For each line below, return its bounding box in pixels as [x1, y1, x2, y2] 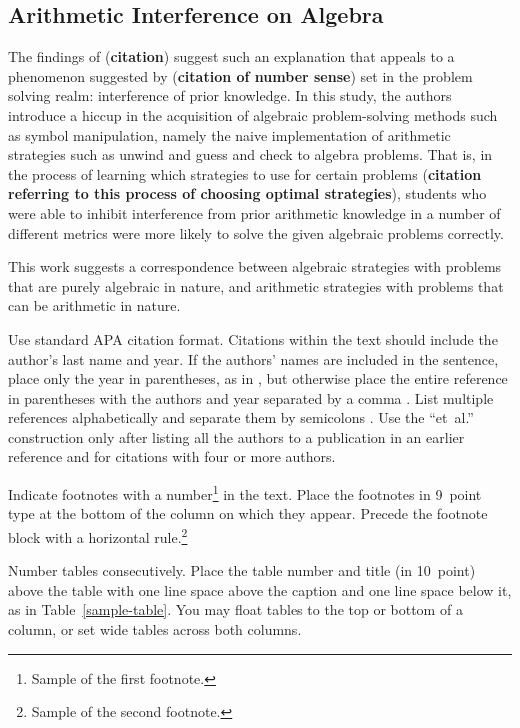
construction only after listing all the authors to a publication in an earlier [8, 426, 465, 447]
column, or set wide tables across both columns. [8, 618, 302, 639]
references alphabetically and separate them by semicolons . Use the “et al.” [8, 407, 474, 428]
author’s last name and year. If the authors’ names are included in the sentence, [8, 348, 499, 369]
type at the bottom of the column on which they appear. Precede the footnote [8, 503, 488, 524]
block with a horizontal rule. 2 [8, 523, 188, 547]
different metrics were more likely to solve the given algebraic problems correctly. [8, 222, 504, 243]
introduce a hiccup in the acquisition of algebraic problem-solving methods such [8, 104, 498, 125]
